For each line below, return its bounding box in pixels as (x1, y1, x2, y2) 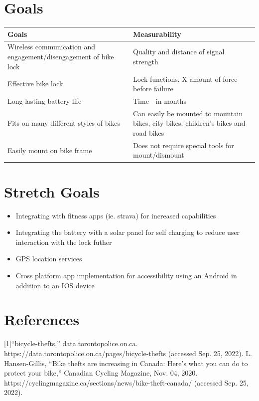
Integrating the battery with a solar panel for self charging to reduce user (15, 227, 240, 237)
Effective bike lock (7, 78, 63, 89)
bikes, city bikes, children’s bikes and (133, 118, 246, 128)
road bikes (133, 127, 164, 138)
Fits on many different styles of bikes (7, 118, 121, 128)
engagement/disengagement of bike (7, 51, 114, 62)
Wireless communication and (7, 41, 95, 52)
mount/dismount (133, 150, 184, 160)
